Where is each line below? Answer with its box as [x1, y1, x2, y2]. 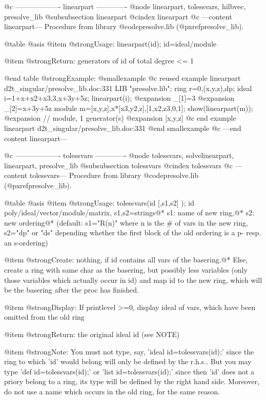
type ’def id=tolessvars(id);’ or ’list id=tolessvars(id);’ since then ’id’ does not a [4, 366, 255, 376]
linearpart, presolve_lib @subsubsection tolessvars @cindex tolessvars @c [4, 160, 233, 170]
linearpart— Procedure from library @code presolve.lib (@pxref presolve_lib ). [4, 21, 244, 32]
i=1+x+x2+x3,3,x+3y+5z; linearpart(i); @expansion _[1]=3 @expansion [4, 93, 235, 103]
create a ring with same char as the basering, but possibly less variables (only [4, 264, 248, 275]
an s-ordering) [4, 237, 48, 248]
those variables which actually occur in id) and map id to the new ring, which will [4, 274, 262, 285]
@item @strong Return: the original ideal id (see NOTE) [4, 329, 180, 340]
